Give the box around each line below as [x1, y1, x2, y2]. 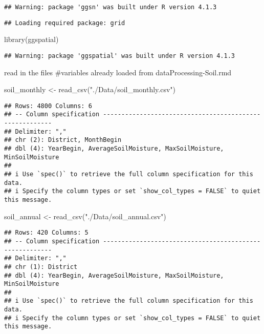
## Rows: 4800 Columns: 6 [4, 102, 92, 110]
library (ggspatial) [4, 34, 59, 45]
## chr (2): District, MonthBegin [4, 136, 122, 144]
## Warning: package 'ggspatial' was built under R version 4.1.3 [4, 52, 235, 59]
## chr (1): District [4, 263, 78, 270]
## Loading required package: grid [4, 19, 125, 27]
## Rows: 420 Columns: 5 [4, 229, 89, 237]
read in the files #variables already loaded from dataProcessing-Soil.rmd [4, 67, 232, 77]
